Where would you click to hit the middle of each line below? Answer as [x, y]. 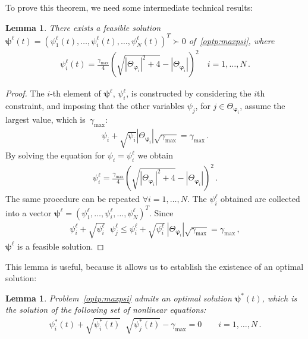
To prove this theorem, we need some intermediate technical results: [129, 7]
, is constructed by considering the [189, 93]
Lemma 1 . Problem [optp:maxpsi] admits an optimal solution [119, 298]
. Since [161, 212]
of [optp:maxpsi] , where [232, 40]
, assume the [263, 106]
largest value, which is [45, 119]
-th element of [76, 93]
